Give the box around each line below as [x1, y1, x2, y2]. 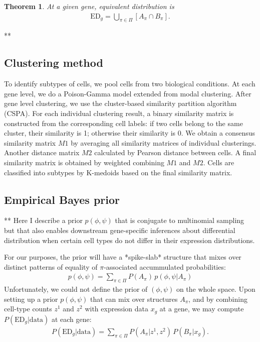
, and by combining [188, 293, 247, 304]
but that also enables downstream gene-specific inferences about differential [4, 224, 235, 235]
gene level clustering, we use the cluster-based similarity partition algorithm [4, 98, 237, 108]
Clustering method [4, 55, 103, 70]
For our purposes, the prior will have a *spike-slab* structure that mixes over [4, 252, 241, 262]
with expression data [85, 303, 148, 314]
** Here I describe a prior [4, 215, 83, 225]
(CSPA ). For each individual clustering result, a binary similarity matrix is [4, 108, 234, 118]
